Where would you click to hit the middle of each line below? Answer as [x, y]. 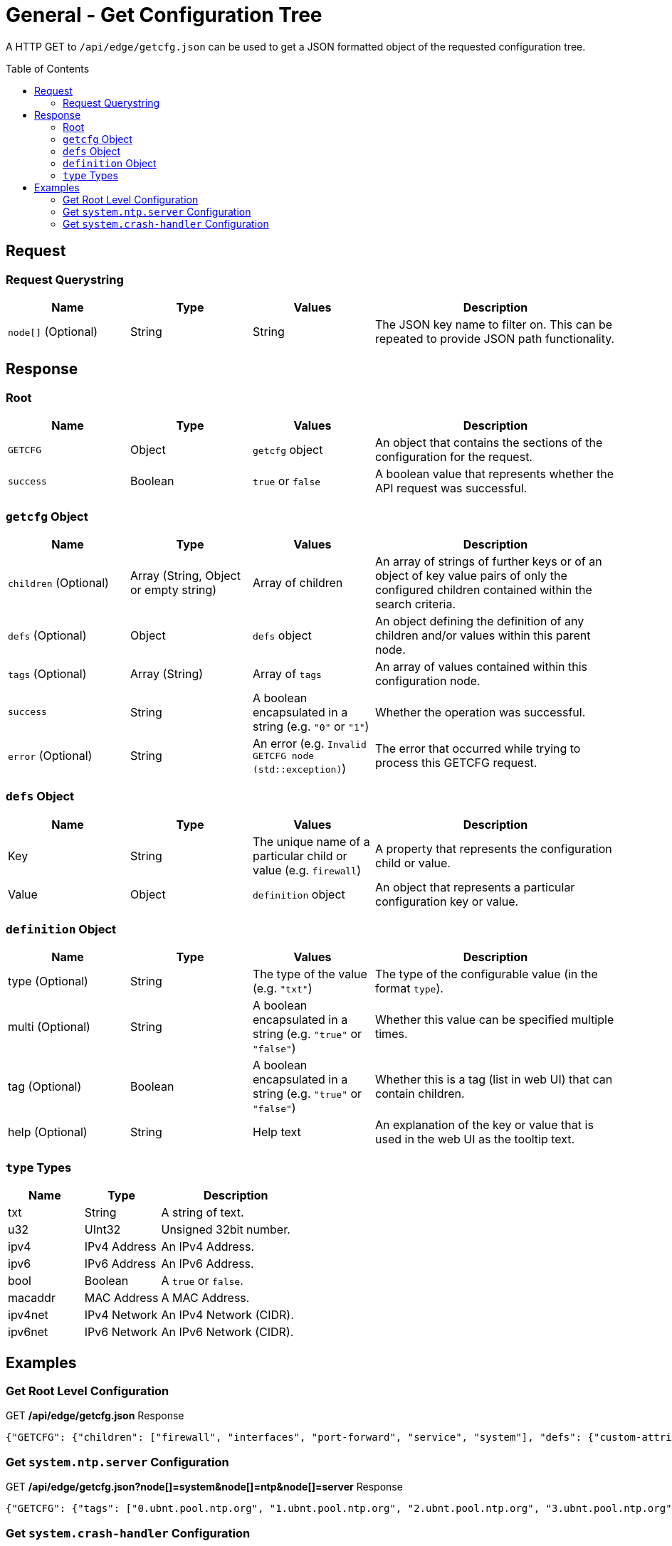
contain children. [420, 1094]
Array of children [298, 582]
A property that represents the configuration [494, 848]
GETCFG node [284, 756]
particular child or [300, 856]
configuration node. [428, 681]
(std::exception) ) [300, 768]
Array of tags [287, 673]
